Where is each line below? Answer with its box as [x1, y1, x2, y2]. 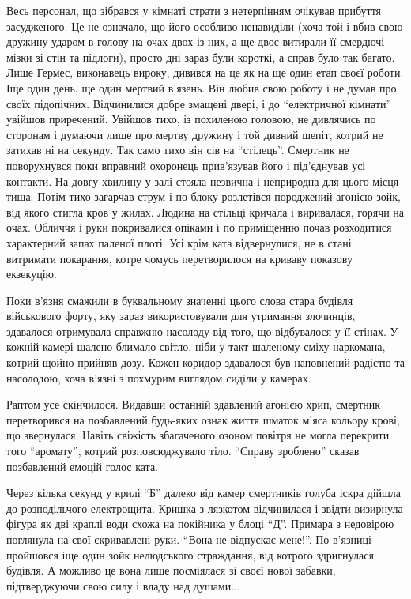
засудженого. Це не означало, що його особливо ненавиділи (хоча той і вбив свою [6, 17, 403, 34]
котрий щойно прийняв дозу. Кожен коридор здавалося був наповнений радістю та [6, 354, 405, 371]
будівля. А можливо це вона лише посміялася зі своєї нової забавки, [6, 562, 336, 578]
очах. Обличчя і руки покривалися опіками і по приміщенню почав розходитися [6, 219, 392, 235]
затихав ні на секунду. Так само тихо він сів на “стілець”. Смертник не [6, 141, 349, 158]
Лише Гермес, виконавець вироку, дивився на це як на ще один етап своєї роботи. [6, 64, 404, 81]
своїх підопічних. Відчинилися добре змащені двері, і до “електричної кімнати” [6, 95, 392, 111]
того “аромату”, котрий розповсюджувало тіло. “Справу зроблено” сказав [6, 443, 360, 459]
